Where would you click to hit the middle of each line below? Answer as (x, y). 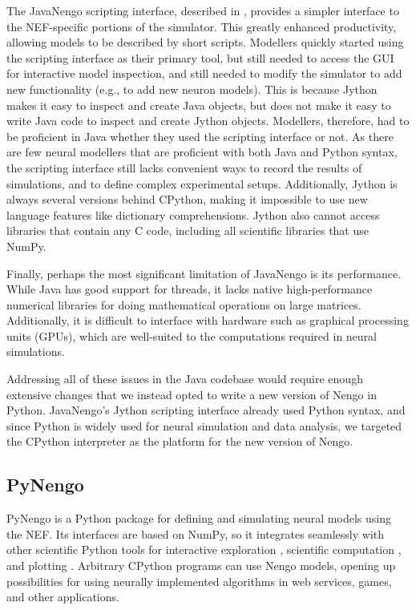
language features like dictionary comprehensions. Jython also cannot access (193, 214)
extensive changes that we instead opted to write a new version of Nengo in (192, 394)
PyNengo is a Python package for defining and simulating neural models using (199, 518)
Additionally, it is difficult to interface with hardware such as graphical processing (208, 320)
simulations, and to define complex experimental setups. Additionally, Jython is (202, 183)
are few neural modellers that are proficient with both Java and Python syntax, (202, 152)
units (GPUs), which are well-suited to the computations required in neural (192, 335)
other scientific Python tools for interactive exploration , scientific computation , (204, 549)
